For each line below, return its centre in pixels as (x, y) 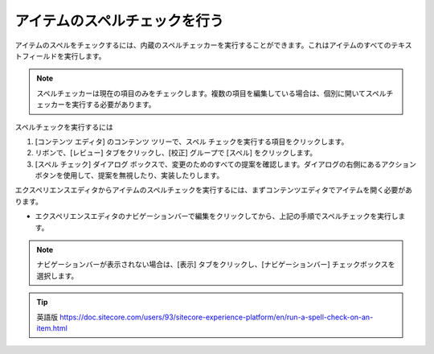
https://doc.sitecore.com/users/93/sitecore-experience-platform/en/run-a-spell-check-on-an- (216, 317)
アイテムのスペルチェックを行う (119, 21)
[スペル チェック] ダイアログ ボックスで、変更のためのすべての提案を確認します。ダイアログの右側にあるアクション (226, 164)
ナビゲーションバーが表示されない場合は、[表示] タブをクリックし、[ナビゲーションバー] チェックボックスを (216, 265)
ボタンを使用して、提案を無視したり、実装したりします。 (129, 175)
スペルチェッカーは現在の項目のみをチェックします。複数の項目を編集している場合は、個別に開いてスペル (211, 93)
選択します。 (57, 276)
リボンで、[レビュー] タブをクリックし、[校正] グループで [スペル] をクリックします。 (176, 153)
